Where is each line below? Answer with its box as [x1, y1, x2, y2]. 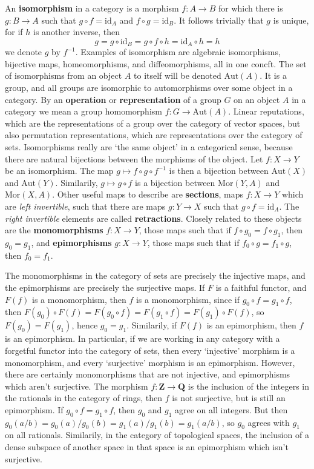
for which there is [218, 2, 283, 14]
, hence [71, 319, 98, 331]
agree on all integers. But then [175, 403, 288, 416]
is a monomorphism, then [32, 293, 126, 305]
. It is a [260, 69, 287, 82]
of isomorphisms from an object [5, 69, 122, 82]
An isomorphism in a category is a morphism [5, 2, 179, 14]
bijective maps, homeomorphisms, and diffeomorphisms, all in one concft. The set [5, 57, 307, 70]
